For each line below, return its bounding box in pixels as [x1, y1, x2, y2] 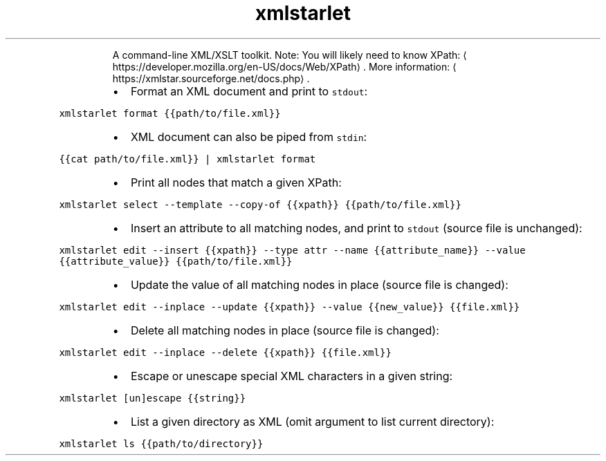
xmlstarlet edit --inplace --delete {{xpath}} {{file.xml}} [59, 346, 392, 358]
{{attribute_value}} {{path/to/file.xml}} [59, 255, 293, 267]
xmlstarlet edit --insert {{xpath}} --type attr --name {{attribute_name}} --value [59, 244, 526, 256]
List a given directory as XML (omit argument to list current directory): [130, 414, 495, 429]
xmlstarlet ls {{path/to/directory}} [59, 438, 264, 449]
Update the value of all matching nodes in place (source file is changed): [130, 277, 508, 292]
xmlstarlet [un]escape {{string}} [59, 392, 246, 404]
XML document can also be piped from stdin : [130, 129, 367, 144]
